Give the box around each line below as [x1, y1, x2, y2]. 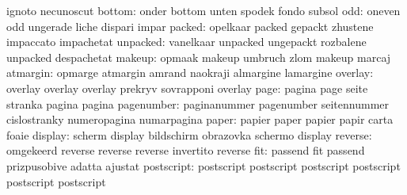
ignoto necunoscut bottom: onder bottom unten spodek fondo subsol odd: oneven [6, 2, 401, 18]
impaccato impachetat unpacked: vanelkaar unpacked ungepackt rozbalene [6, 33, 367, 50]
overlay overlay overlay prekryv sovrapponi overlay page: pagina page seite [6, 79, 368, 96]
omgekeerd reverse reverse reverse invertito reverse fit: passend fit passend [6, 142, 365, 159]
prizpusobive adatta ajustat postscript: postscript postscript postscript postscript [6, 157, 401, 174]
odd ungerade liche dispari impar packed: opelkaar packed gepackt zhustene [6, 17, 374, 34]
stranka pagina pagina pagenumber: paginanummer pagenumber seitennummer [6, 95, 389, 112]
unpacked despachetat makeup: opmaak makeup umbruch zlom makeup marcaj [6, 48, 391, 65]
